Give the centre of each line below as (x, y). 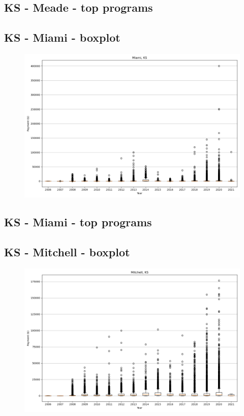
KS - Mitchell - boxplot (67, 252)
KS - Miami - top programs (78, 222)
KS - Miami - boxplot (62, 37)
